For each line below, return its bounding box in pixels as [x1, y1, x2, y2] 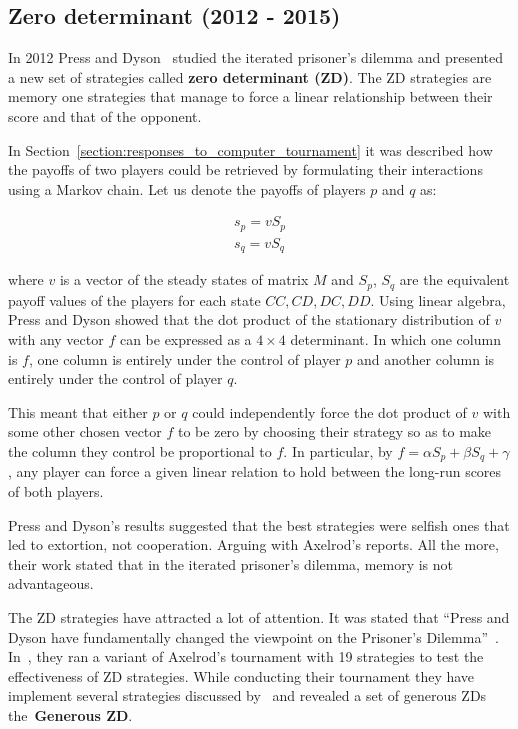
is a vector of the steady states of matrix [59, 269, 309, 290]
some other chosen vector [8, 421, 162, 442]
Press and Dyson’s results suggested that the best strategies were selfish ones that [8, 514, 510, 535]
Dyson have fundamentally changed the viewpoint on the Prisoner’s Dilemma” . [8, 626, 499, 647]
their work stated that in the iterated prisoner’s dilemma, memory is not [8, 553, 454, 574]
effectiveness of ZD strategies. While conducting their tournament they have [8, 665, 475, 686]
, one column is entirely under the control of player [28, 348, 341, 369]
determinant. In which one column [290, 328, 501, 349]
